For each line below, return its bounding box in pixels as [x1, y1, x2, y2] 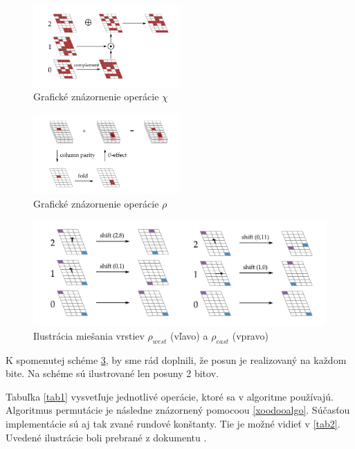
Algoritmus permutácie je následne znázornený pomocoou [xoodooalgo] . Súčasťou [6, 403, 350, 417]
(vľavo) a [170, 328, 208, 342]
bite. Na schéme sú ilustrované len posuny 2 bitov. [6, 366, 219, 381]
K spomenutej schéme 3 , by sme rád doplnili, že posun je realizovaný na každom [6, 352, 347, 367]
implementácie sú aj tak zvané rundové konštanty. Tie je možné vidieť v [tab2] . [6, 416, 340, 430]
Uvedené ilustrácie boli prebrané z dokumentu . [6, 430, 207, 444]
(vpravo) [232, 328, 268, 342]
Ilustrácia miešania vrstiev [33, 328, 145, 342]
